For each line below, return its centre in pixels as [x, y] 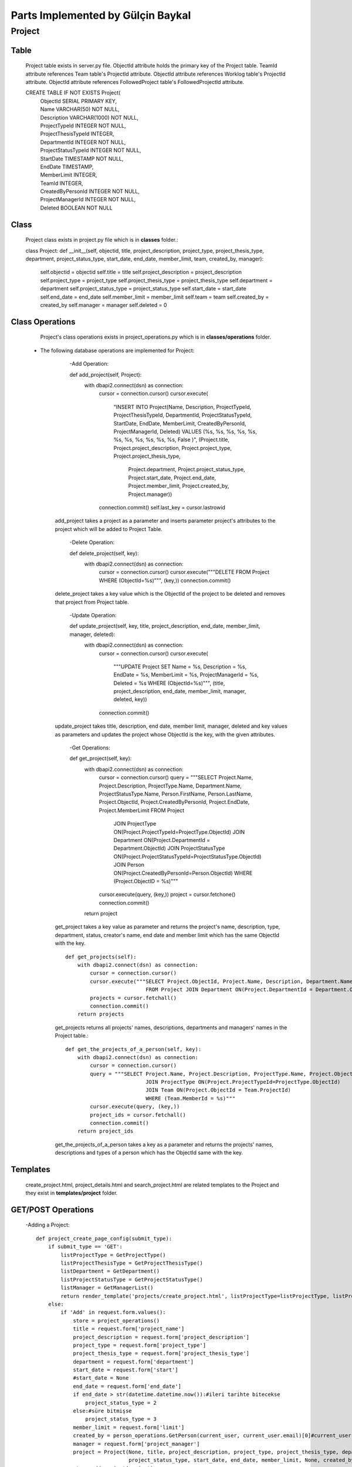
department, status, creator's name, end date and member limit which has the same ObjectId [167, 935]
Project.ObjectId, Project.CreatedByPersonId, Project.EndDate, [174, 802]
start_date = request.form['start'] [126, 1370]
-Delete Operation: [92, 542]
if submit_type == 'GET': [85, 1247]
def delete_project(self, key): [104, 553]
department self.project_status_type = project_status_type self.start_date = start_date [143, 289]
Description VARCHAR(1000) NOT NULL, [89, 117]
